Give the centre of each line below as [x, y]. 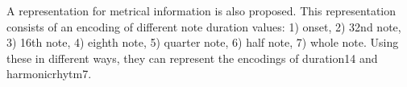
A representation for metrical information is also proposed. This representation [201, 10]
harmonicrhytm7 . [49, 74]
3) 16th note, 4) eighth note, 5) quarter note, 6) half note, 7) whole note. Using [203, 42]
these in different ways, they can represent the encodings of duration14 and [192, 58]
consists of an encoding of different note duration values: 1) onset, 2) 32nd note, [204, 26]
